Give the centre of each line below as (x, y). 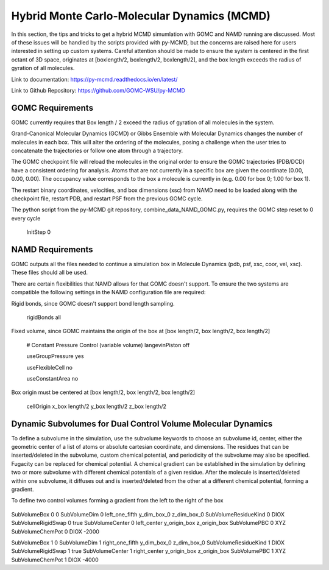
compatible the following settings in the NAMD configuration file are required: (108, 292)
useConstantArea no (52, 378)
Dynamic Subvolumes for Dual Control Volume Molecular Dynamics (142, 424)
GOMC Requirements (52, 107)
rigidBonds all (44, 317)
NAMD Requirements (52, 249)
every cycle (26, 218)
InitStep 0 (39, 232)
